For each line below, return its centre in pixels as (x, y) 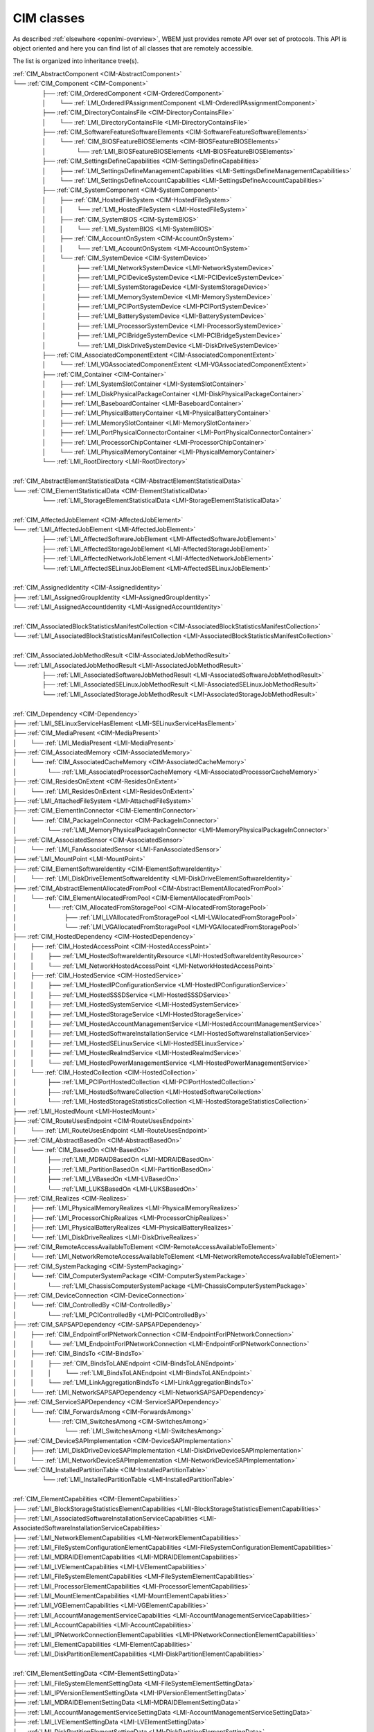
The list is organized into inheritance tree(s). (76, 61)
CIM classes (49, 18)
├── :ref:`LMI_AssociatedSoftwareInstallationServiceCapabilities (105, 1518)
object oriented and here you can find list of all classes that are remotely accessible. (133, 48)
